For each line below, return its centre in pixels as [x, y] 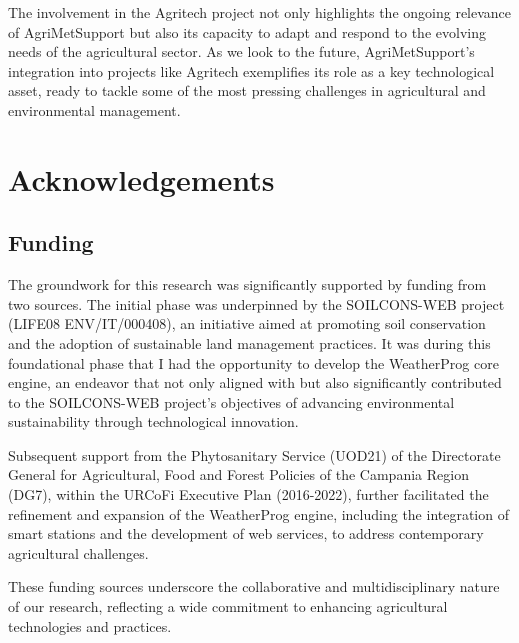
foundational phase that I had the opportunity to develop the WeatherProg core [253, 362]
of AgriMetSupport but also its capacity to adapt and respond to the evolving [247, 31]
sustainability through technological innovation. [153, 421]
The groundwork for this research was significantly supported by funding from [247, 284]
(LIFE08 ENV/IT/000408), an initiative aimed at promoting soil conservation [247, 323]
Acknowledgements [141, 178]
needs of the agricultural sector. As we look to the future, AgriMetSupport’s [241, 51]
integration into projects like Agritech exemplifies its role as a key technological [251, 70]
